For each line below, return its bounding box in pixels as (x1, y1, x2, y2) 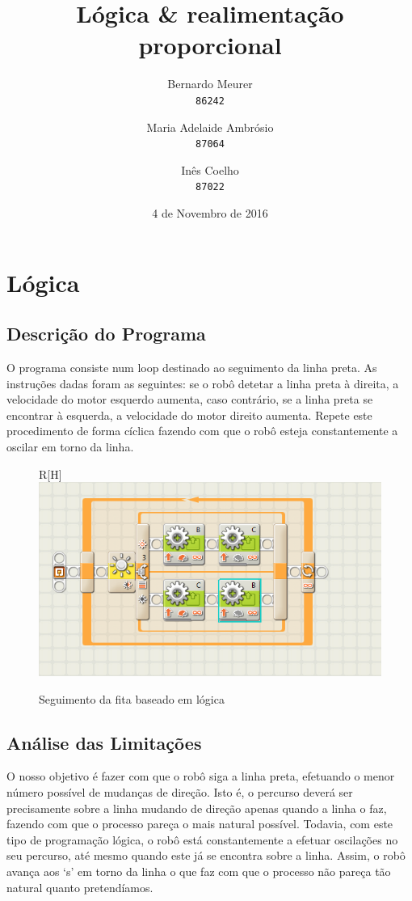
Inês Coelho (181, 161, 239, 178)
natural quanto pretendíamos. (6, 878, 153, 895)
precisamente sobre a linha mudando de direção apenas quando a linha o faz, (6, 799, 387, 816)
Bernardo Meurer (167, 75, 253, 92)
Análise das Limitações (6, 730, 202, 755)
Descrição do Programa (6, 321, 206, 346)
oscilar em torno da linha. (6, 438, 134, 455)
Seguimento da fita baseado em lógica (39, 690, 225, 707)
